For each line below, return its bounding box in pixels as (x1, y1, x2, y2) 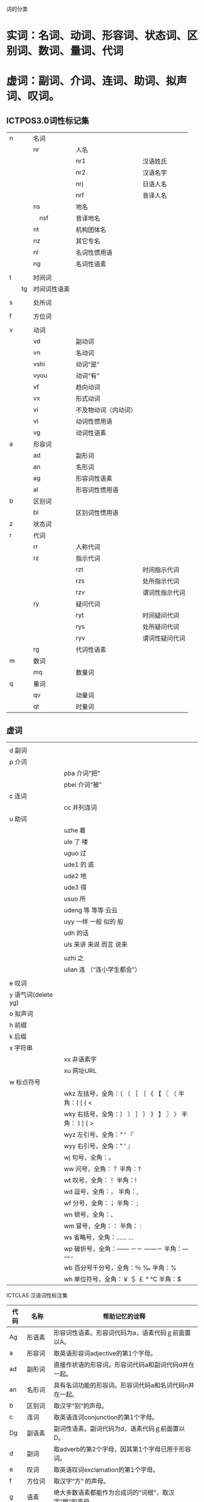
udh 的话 (63, 929, 89, 937)
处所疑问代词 (142, 623, 179, 631)
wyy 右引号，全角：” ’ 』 (63, 1142, 134, 1150)
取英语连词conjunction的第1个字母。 (53, 1413, 158, 1421)
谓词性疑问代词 (142, 634, 185, 643)
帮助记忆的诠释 (103, 1312, 146, 1321)
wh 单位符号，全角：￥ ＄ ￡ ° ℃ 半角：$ (63, 1275, 182, 1283)
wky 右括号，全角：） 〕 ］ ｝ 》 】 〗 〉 (63, 1110, 180, 1118)
